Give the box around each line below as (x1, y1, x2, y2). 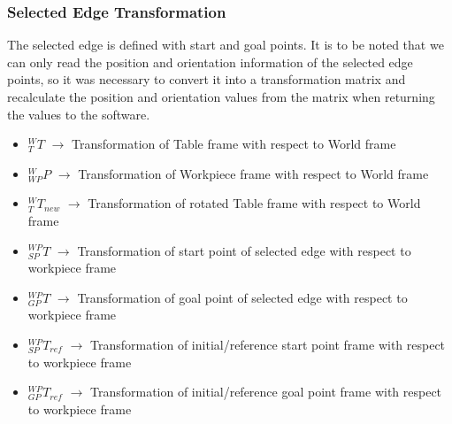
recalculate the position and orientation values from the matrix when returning (7, 88, 435, 105)
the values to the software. (7, 104, 150, 123)
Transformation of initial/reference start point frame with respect (89, 335, 446, 353)
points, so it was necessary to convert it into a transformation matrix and (7, 70, 406, 89)
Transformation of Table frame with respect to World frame (72, 135, 396, 153)
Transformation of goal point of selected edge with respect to (77, 288, 408, 306)
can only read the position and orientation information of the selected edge (7, 52, 413, 71)
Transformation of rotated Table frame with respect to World (88, 194, 421, 212)
